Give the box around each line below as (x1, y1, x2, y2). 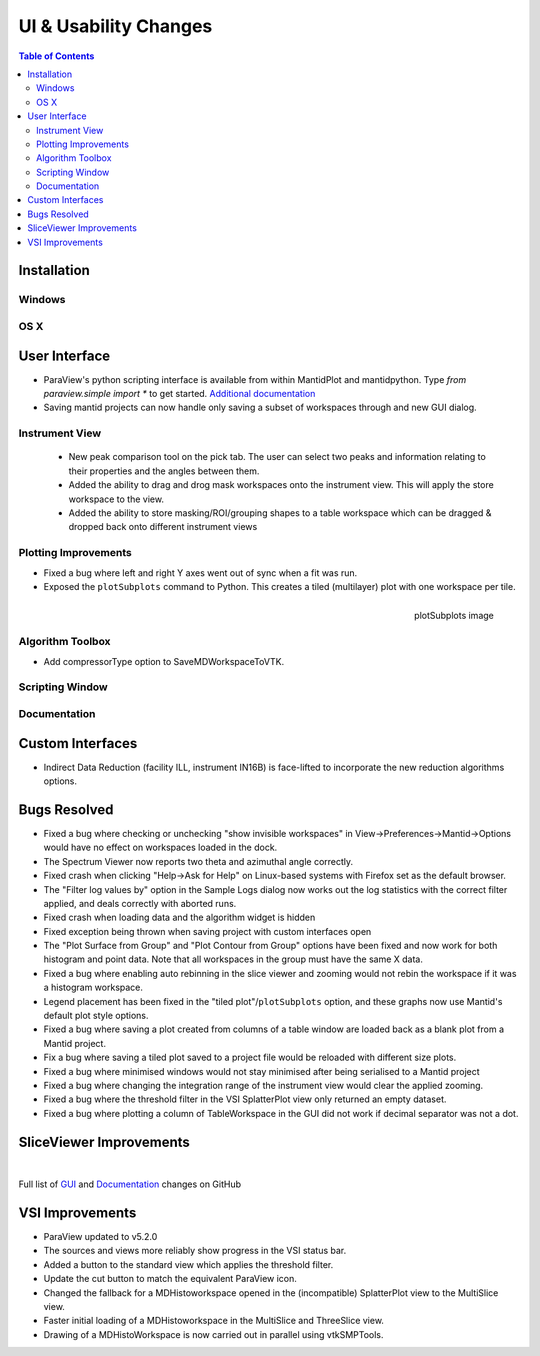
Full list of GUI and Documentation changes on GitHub (18, 1178, 242, 1190)
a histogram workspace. (43, 981, 144, 994)
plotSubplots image (413, 610, 494, 622)
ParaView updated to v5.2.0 (43, 1230, 158, 1242)
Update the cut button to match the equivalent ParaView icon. (43, 1273, 297, 1285)
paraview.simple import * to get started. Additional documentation (43, 388, 316, 400)
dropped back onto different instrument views (68, 521, 258, 533)
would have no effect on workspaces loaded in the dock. (43, 841, 278, 854)
